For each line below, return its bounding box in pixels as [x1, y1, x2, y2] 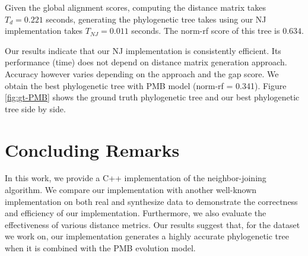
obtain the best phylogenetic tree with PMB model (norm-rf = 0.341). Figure [5, 79, 287, 91]
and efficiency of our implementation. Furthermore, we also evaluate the [5, 207, 266, 219]
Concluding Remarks [5, 137, 180, 162]
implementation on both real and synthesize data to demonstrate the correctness [5, 195, 298, 207]
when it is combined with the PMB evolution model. [5, 242, 196, 254]
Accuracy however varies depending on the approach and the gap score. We [5, 67, 279, 80]
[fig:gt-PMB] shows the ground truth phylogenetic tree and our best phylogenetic [5, 91, 300, 103]
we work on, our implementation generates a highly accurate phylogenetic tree [5, 230, 289, 242]
